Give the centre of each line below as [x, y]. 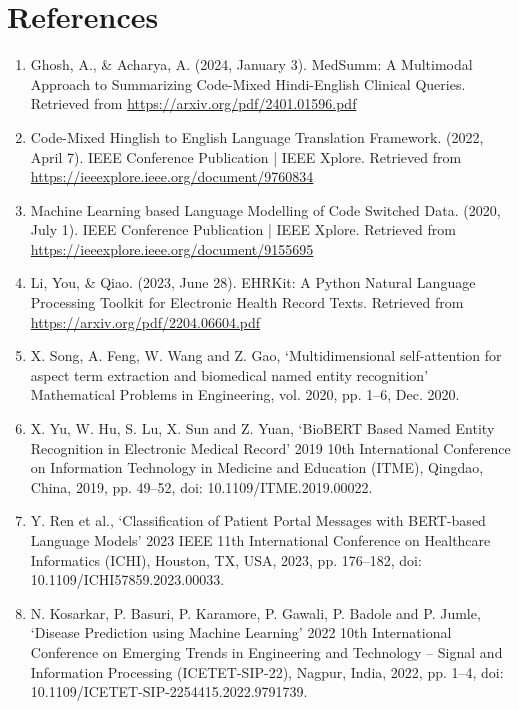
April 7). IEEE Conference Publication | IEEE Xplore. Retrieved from [246, 156]
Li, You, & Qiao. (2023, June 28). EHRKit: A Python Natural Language [253, 282]
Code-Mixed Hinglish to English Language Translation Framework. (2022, [257, 136]
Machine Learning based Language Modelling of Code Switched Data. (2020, [265, 209]
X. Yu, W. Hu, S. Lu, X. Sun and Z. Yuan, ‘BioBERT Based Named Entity [262, 428]
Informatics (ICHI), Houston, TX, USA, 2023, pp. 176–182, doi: [226, 559]
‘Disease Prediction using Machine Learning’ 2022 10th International [241, 632]
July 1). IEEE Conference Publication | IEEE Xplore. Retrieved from [243, 229]
